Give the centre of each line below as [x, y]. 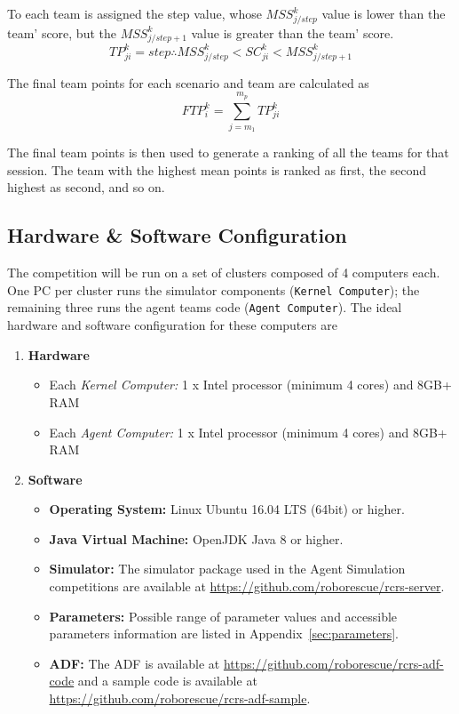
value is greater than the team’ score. [293, 32]
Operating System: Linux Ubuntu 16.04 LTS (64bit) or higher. [227, 509]
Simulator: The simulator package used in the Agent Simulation [227, 569]
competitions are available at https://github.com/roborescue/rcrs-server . [247, 586]
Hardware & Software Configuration [177, 235]
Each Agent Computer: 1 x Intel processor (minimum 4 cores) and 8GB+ [248, 432]
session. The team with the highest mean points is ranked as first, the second [217, 169]
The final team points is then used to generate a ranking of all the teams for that [228, 152]
